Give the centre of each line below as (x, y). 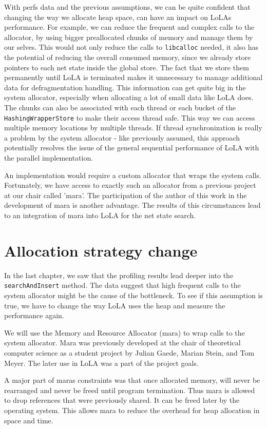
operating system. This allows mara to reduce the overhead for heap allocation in (132, 410)
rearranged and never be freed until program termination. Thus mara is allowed (130, 390)
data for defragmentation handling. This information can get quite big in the (125, 87)
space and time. (29, 420)
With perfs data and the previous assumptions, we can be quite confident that (127, 7)
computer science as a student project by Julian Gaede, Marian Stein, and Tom (129, 352)
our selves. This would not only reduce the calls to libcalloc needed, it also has (131, 47)
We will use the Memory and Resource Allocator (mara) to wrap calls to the (125, 332)
